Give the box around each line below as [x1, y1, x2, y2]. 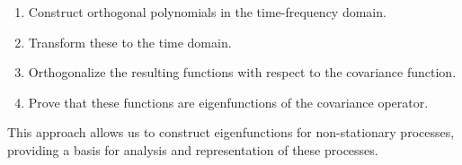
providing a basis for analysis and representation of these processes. [7, 140, 378, 159]
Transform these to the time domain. [28, 32, 232, 51]
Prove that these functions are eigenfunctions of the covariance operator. [28, 92, 429, 111]
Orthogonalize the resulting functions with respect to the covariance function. [28, 63, 457, 82]
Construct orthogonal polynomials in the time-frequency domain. [28, 3, 386, 21]
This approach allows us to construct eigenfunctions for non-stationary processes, [7, 123, 455, 142]
